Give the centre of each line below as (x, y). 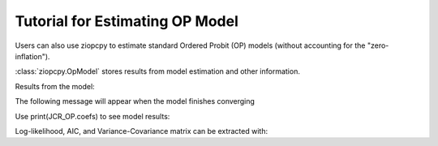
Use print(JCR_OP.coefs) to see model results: (92, 116)
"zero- (378, 45)
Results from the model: (55, 86)
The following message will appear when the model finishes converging (135, 101)
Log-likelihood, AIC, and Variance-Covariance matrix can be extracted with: (141, 131)
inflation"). (32, 56)
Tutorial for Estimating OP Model (127, 21)
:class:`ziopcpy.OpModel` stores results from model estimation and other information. (157, 71)
